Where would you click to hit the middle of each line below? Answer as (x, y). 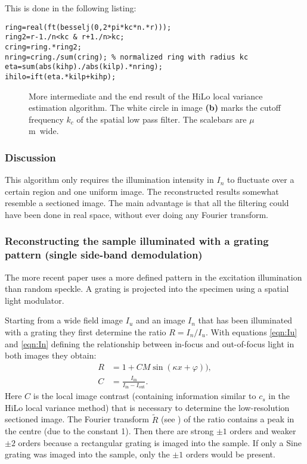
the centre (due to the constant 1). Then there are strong (109, 431)
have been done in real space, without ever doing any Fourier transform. (137, 214)
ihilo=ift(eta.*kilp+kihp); (61, 77)
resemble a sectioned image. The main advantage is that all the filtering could (147, 203)
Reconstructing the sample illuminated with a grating (137, 241)
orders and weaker (263, 431)
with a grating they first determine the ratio (86, 332)
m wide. (44, 131)
